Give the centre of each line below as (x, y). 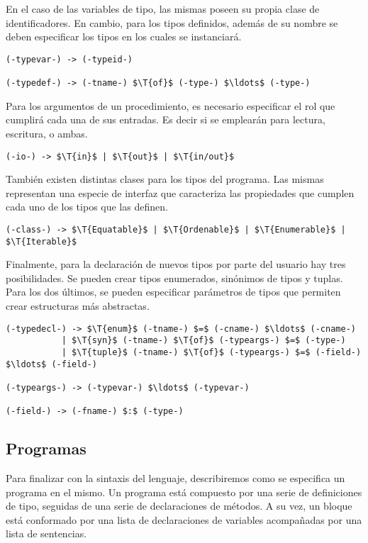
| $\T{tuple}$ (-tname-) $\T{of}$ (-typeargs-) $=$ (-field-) (211, 352)
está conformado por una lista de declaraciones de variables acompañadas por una (184, 519)
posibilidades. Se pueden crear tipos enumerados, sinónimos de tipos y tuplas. (174, 278)
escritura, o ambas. (47, 133)
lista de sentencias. (46, 533)
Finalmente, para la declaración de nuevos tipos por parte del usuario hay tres (176, 264)
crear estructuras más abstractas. (78, 306)
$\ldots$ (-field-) (51, 364)
